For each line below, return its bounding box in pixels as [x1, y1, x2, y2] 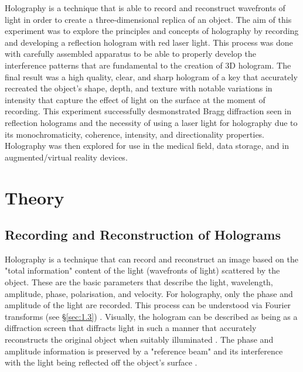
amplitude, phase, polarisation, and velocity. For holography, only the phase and [5, 287, 293, 299]
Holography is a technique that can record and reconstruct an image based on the [5, 252, 298, 265]
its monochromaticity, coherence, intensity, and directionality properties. [5, 128, 265, 140]
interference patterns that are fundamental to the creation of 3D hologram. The [5, 59, 291, 71]
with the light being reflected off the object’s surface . [5, 356, 198, 368]
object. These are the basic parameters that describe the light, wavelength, [5, 276, 273, 288]
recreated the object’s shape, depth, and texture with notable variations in [5, 82, 273, 94]
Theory [5, 185, 64, 209]
